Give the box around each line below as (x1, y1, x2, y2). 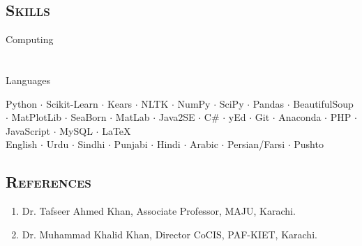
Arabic (189, 137, 218, 151)
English (6, 137, 38, 151)
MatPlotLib (11, 110, 62, 124)
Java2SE (158, 110, 195, 124)
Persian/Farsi (227, 137, 285, 151)
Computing (6, 32, 54, 47)
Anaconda (278, 110, 322, 124)
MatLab (115, 110, 150, 124)
